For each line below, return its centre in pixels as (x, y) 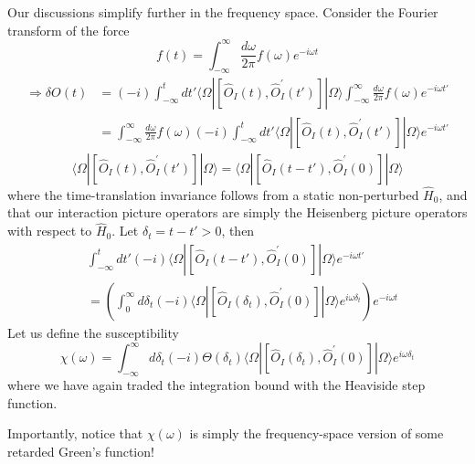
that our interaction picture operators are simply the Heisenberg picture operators (237, 212)
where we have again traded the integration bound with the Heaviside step (216, 385)
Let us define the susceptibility (93, 332)
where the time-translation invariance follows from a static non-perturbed (213, 194)
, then (238, 231)
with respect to (50, 231)
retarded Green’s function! (81, 451)
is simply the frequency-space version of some (317, 433)
